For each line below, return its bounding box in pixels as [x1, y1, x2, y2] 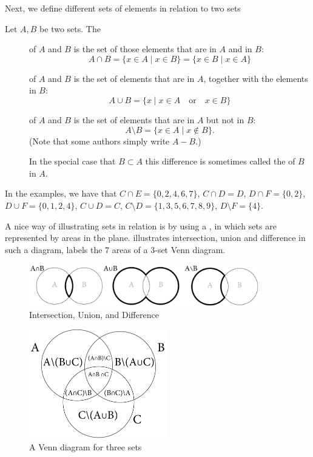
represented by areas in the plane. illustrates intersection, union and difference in [5, 231, 306, 244]
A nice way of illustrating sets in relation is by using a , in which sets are [5, 219, 277, 232]
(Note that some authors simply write [29, 134, 170, 147]
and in [228, 42, 252, 55]
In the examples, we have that [5, 187, 117, 200]
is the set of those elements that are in [73, 42, 217, 55]
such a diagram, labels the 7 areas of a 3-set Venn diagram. [5, 243, 226, 256]
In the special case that [29, 155, 116, 168]
